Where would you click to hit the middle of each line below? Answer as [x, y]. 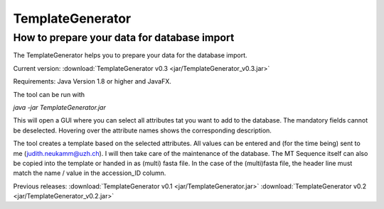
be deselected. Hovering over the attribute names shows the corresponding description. [142, 130]
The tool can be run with [49, 94]
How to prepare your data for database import [124, 38]
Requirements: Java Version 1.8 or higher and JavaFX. [92, 81]
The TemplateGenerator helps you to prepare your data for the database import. [130, 55]
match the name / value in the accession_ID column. [90, 173]
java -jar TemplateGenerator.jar [59, 107]
